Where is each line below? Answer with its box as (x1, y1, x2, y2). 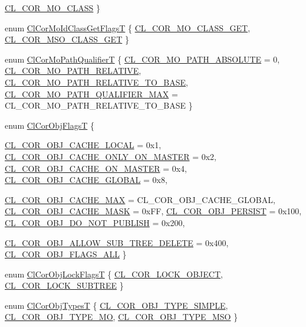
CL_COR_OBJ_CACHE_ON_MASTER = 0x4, (5, 162, 187, 174)
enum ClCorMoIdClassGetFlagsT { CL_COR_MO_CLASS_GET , (5, 21, 251, 34)
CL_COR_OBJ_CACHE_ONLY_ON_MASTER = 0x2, (5, 150, 216, 162)
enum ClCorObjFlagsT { (5, 119, 94, 131)
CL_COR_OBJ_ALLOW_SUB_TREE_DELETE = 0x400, (5, 236, 229, 248)
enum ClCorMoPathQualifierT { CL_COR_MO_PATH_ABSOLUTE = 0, (5, 53, 280, 65)
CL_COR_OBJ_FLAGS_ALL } (5, 248, 127, 260)
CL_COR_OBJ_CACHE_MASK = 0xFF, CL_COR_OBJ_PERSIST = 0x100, (5, 205, 302, 217)
